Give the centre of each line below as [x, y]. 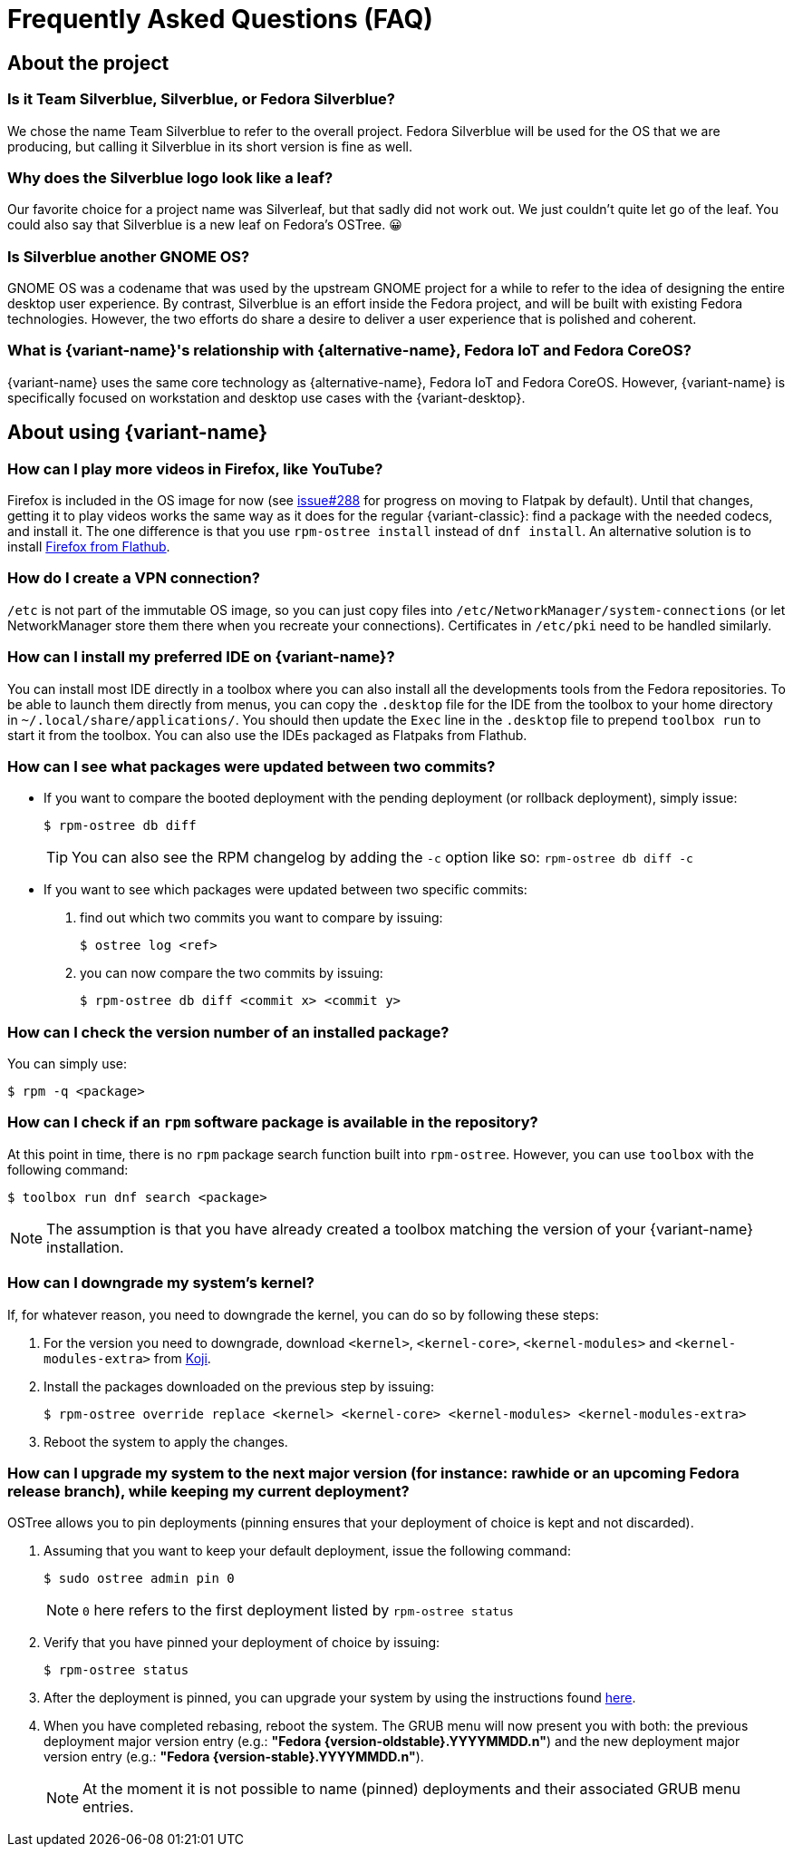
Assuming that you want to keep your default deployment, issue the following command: [307, 1551]
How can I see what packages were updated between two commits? [251, 766]
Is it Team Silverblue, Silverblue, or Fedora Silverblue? [201, 99]
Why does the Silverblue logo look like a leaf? [170, 177]
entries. [108, 1807]
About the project [88, 63]
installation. [85, 1247]
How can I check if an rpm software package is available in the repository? [273, 1122]
